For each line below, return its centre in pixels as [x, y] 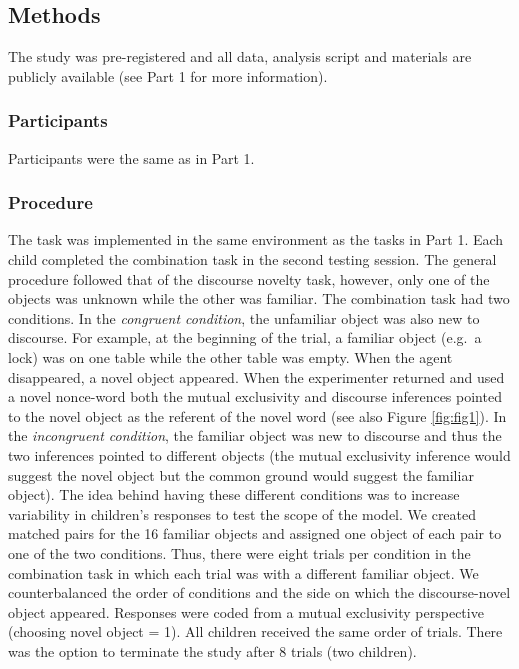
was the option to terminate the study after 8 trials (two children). [212, 650]
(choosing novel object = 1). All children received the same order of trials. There [255, 631]
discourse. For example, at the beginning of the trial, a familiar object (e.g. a [245, 337]
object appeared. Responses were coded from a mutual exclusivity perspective [246, 611]
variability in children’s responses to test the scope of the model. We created [242, 513]
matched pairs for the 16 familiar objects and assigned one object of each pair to [255, 533]
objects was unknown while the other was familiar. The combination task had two [259, 298]
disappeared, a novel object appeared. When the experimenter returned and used [256, 376]
